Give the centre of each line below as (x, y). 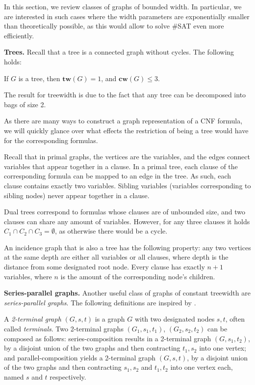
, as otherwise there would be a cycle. (111, 231)
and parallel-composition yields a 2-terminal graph (80, 357)
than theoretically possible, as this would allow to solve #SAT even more (114, 26)
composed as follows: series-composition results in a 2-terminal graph (108, 338)
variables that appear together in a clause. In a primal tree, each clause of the (121, 166)
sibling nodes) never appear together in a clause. (77, 195)
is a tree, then (39, 78)
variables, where (28, 276)
